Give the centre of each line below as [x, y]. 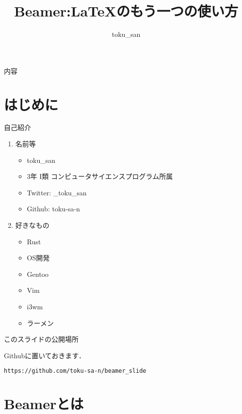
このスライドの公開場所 [41, 339]
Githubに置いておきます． [45, 355]
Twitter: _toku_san [57, 192]
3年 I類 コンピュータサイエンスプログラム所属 [100, 176]
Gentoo [38, 274]
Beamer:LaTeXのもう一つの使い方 [126, 11]
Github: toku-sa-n [53, 209]
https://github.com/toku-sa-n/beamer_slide [75, 371]
